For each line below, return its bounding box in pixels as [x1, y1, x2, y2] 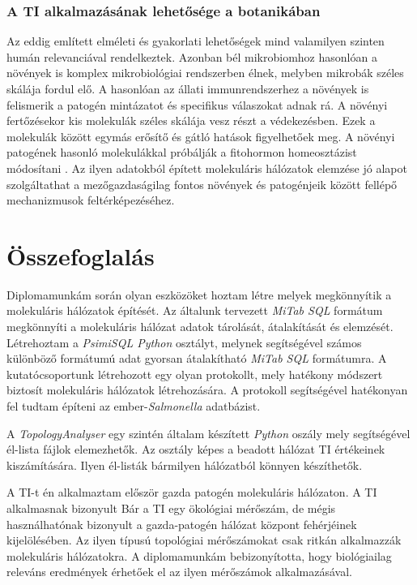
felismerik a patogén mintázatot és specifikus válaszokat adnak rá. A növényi [6, 96, 388, 113]
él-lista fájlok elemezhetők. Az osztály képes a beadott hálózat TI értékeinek [6, 441, 385, 458]
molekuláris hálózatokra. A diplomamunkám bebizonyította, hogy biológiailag [6, 547, 392, 564]
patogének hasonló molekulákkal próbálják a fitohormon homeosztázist [6, 144, 357, 161]
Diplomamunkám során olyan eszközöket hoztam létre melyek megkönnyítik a [6, 286, 392, 303]
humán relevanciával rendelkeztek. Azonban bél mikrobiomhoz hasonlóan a [6, 48, 377, 65]
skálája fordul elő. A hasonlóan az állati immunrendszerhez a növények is [6, 80, 369, 97]
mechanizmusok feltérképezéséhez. [6, 191, 175, 209]
